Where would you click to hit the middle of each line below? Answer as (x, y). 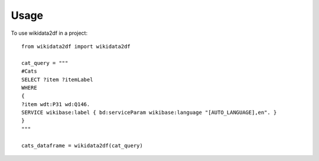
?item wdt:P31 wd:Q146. (56, 104)
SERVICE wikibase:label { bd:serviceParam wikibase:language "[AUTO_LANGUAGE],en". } (149, 113)
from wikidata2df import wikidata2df (76, 46)
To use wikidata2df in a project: (49, 33)
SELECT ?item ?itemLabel (57, 79)
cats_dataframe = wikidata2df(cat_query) (82, 145)
